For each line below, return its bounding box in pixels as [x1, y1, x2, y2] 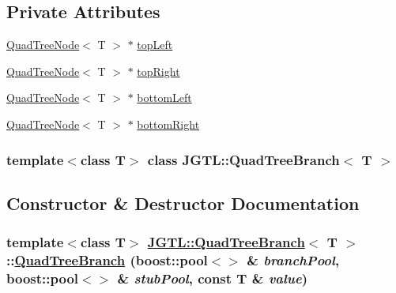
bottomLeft [137, 89, 192, 106]
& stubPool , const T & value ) [117, 268, 308, 287]
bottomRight [137, 115, 200, 132]
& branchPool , [247, 250, 340, 270]
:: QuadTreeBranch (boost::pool [6, 250, 208, 270]
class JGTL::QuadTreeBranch [147, 149, 340, 169]
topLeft [137, 36, 173, 53]
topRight [137, 62, 180, 79]
